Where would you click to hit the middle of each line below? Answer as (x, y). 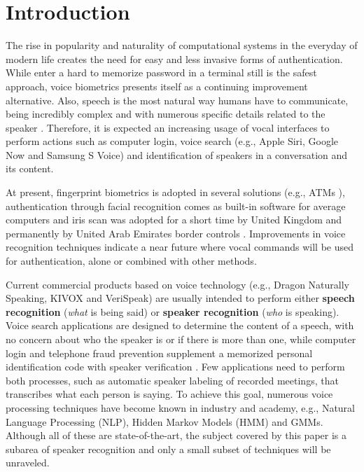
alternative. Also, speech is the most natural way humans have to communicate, (177, 100)
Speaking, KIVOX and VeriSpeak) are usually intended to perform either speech (180, 298)
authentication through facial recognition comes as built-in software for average (176, 206)
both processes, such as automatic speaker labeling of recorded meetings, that (172, 380)
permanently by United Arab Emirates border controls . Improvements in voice (176, 233)
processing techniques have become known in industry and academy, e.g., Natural (180, 407)
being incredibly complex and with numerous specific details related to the (166, 114)
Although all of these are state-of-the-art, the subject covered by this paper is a (176, 435)
